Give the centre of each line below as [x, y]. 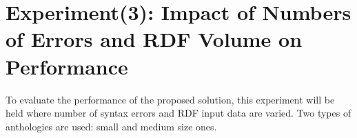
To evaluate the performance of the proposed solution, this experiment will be [170, 99]
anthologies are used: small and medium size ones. [111, 126]
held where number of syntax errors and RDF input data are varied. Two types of [178, 113]
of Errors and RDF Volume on [154, 39]
